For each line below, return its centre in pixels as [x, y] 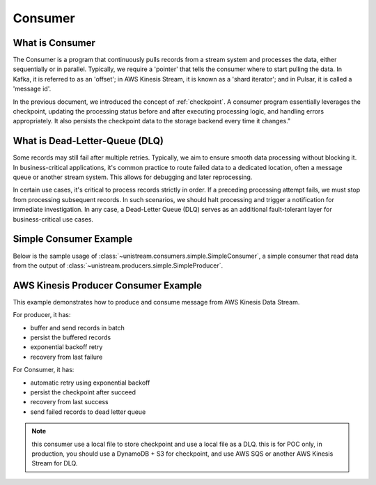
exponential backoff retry [66, 347]
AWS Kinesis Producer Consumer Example [107, 285]
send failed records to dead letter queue [88, 412]
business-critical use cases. [53, 219]
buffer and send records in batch [78, 328]
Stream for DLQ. [55, 463]
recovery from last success [69, 402]
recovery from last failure [66, 357]
